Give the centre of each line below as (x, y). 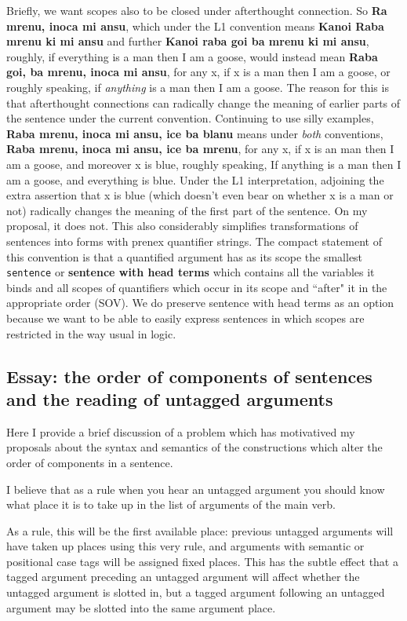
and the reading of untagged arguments (170, 398)
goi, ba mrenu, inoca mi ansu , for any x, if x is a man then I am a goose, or (198, 72)
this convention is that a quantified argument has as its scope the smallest (185, 256)
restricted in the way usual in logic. (91, 333)
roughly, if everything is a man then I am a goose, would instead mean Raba (192, 56)
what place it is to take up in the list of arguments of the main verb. (171, 504)
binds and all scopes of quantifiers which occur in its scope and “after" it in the (197, 287)
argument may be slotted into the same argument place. (141, 607)
